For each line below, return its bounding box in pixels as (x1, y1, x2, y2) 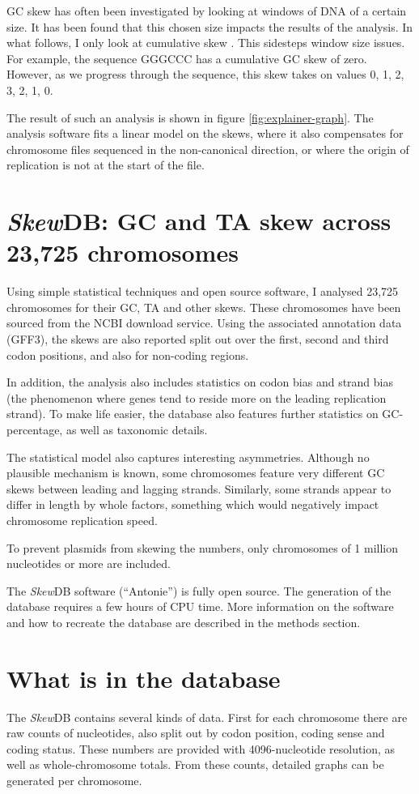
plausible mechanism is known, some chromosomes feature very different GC (6, 464, 385, 481)
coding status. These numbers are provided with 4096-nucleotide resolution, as (6, 740, 396, 757)
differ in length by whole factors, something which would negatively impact (6, 496, 379, 513)
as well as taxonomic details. (66, 421, 208, 438)
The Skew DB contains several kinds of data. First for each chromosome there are (6, 708, 408, 725)
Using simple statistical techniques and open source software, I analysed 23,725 (6, 283, 399, 300)
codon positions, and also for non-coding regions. (6, 346, 249, 363)
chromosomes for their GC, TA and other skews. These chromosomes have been (6, 298, 401, 315)
